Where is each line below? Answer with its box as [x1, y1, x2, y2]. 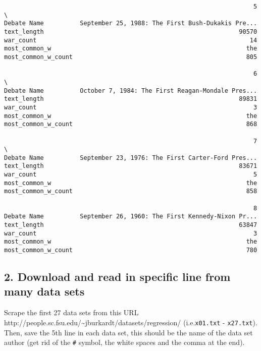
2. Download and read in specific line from [4, 269, 231, 284]
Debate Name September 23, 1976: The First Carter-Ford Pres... [4, 154, 257, 161]
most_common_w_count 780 [4, 247, 257, 254]
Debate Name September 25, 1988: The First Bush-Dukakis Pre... [4, 20, 257, 27]
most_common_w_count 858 [4, 188, 257, 195]
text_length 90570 [4, 28, 257, 35]
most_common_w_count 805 [4, 53, 257, 61]
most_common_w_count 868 [4, 121, 257, 128]
